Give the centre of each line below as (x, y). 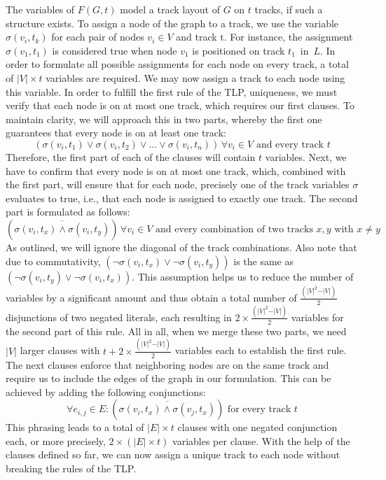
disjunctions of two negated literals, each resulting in (119, 317)
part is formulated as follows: (68, 212)
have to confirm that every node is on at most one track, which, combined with (176, 170)
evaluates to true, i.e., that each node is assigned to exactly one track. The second (182, 198)
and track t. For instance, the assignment (264, 37)
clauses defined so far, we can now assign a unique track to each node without (173, 454)
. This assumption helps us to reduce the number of (243, 276)
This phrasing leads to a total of (75, 427)
